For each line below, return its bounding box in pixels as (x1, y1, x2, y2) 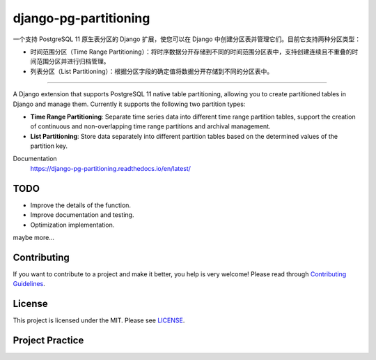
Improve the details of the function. (30, 201, 132, 209)
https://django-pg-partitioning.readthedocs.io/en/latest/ (30, 164, 191, 172)
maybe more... (13, 233, 55, 241)
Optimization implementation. (30, 220, 115, 229)
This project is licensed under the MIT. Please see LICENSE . (13, 316, 185, 324)
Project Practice (13, 334, 84, 346)
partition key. (30, 142, 68, 150)
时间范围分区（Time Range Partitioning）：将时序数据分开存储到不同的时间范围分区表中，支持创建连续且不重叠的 (30, 47, 352, 56)
